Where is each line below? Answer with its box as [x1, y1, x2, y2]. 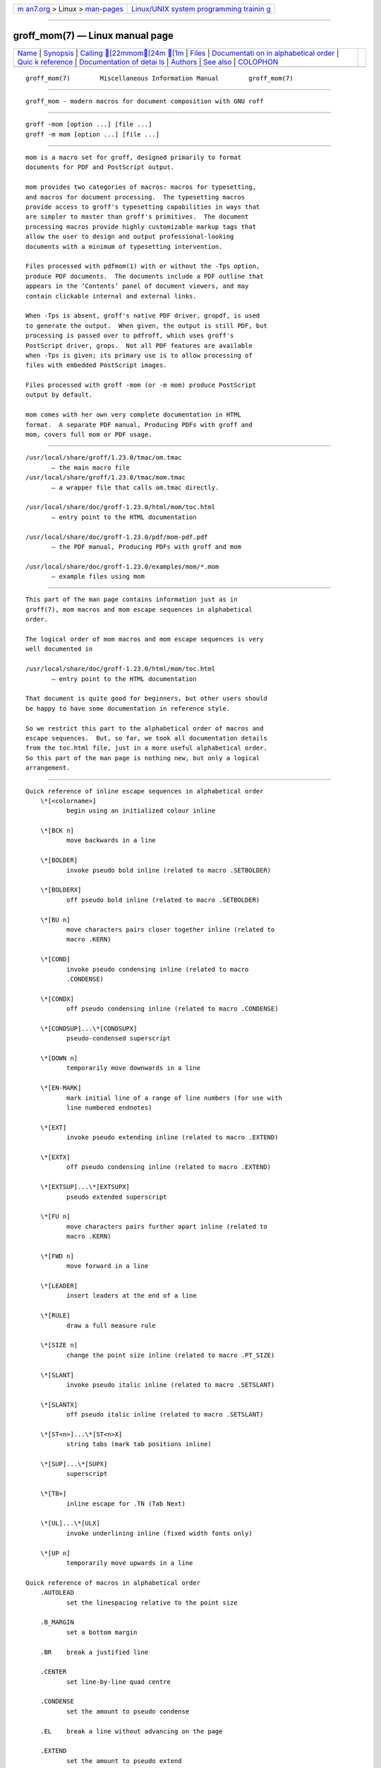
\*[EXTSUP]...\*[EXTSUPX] [40, 1183, 131, 1191]
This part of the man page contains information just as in [25, 595, 238, 604]
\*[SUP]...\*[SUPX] [40, 1460, 108, 1468]
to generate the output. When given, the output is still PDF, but [25, 322, 267, 330]
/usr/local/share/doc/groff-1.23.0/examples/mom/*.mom [25, 562, 219, 571]
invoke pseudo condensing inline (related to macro [66, 965, 249, 973]
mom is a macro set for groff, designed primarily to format [25, 153, 241, 162]
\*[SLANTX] [40, 1400, 78, 1409]
